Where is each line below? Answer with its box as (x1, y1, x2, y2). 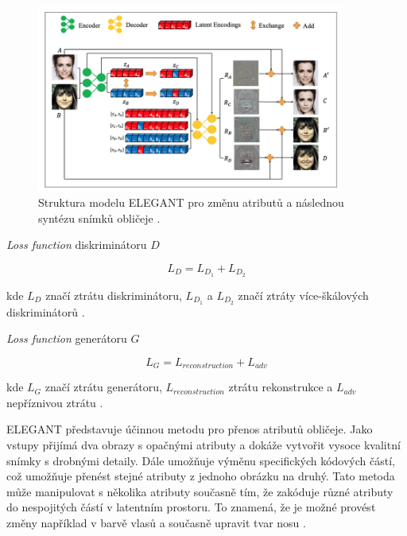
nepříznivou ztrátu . (6, 394, 103, 410)
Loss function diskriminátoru (6, 236, 147, 253)
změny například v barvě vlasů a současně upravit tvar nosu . (6, 515, 306, 531)
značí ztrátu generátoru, (45, 379, 162, 395)
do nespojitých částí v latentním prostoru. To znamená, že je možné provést (6, 499, 376, 515)
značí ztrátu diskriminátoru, (45, 286, 182, 303)
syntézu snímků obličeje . (38, 209, 161, 226)
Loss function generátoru (6, 330, 127, 347)
